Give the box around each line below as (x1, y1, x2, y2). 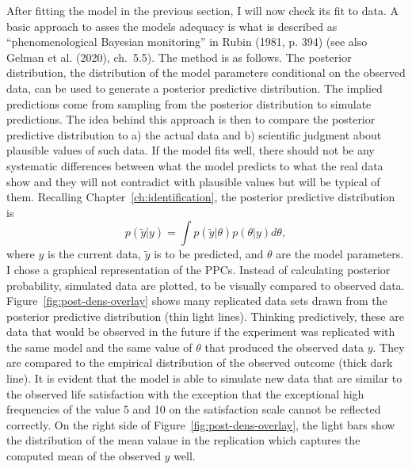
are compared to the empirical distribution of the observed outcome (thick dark (6, 354, 393, 371)
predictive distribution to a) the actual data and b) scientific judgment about (6, 126, 382, 143)
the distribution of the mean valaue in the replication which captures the (6, 432, 360, 448)
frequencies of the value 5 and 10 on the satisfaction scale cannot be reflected (6, 401, 381, 418)
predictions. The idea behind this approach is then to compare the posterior (6, 111, 376, 128)
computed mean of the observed (6, 448, 161, 464)
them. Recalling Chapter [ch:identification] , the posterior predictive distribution (6, 189, 395, 205)
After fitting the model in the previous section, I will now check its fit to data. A (6, 2, 399, 18)
